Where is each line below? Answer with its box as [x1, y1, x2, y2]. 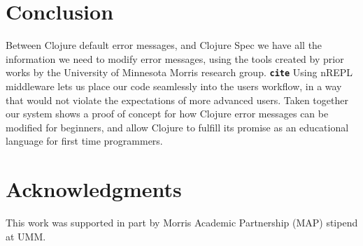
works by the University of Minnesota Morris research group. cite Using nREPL [6, 65, 353, 80]
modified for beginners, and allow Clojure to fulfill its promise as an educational [6, 120, 349, 134]
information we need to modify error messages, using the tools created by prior [6, 51, 344, 66]
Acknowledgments [6, 175, 182, 203]
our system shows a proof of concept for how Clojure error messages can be [6, 106, 329, 121]
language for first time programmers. [6, 133, 163, 148]
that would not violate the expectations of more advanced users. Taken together [6, 92, 348, 107]
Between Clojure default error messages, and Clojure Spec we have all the [6, 38, 322, 52]
